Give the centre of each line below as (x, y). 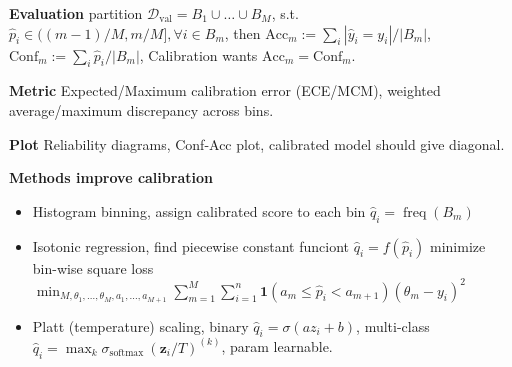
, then (242, 32)
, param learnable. (277, 346)
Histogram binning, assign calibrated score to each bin (199, 210)
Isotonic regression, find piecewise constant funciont (191, 245)
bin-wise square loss (93, 267)
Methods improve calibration (111, 177)
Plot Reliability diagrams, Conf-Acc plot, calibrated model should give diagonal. (257, 143)
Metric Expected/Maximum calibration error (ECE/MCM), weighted (225, 90)
